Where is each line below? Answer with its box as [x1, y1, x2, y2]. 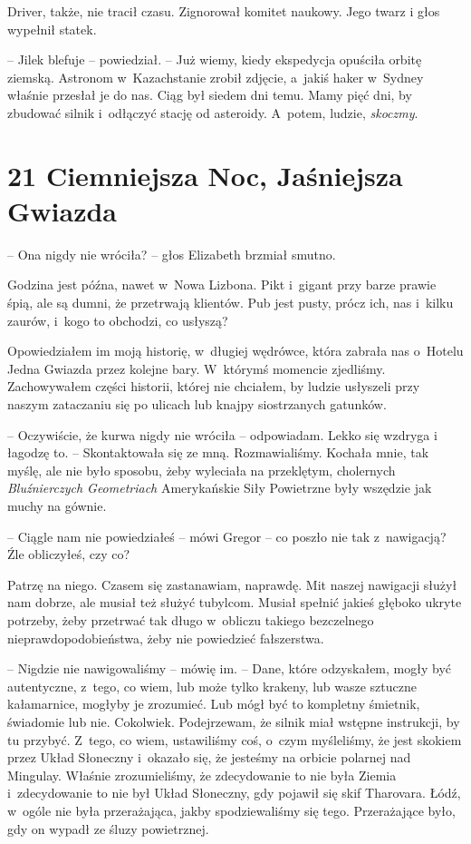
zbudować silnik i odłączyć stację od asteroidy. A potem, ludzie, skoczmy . [7, 103, 418, 122]
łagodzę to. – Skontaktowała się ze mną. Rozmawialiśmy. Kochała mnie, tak [7, 443, 429, 462]
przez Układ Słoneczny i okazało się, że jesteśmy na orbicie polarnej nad [7, 748, 411, 767]
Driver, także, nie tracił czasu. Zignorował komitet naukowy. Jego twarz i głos [7, 2, 440, 20]
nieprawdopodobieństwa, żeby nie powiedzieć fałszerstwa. [7, 628, 324, 647]
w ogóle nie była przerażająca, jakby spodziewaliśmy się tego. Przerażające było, [7, 800, 456, 819]
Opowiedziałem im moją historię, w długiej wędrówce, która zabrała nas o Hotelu [7, 341, 464, 360]
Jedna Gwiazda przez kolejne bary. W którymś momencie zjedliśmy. [7, 358, 386, 378]
